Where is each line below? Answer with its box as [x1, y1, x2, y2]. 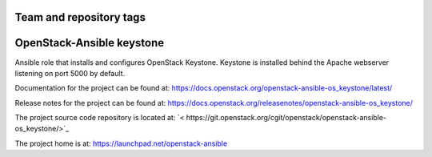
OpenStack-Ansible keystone [14, 36, 164, 50]
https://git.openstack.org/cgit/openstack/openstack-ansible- [186, 113, 387, 123]
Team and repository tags [14, 10, 146, 24]
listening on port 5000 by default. [14, 68, 126, 78]
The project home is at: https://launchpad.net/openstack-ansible [14, 139, 228, 148]
